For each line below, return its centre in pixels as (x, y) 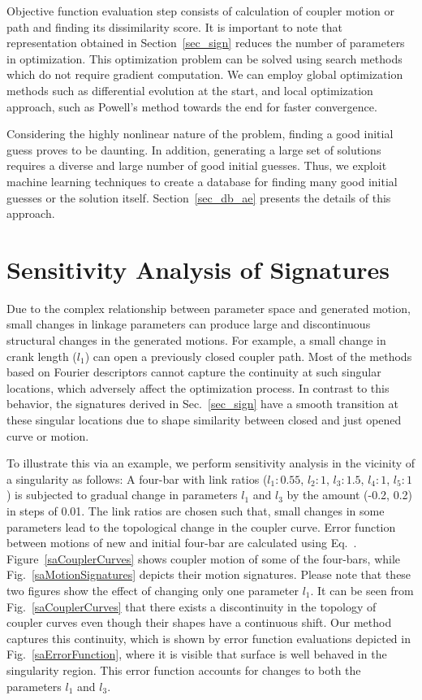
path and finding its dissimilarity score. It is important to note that (174, 26)
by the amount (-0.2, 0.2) (349, 495)
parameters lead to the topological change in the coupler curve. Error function (201, 526)
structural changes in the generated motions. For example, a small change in (196, 340)
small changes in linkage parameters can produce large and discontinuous (189, 324)
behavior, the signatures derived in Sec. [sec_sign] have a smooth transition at (202, 404)
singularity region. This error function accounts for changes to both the (184, 670)
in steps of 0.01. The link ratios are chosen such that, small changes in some (196, 510)
